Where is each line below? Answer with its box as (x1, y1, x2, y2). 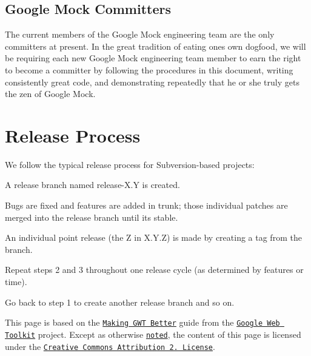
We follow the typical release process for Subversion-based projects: (5, 158, 255, 170)
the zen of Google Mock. (5, 87, 96, 100)
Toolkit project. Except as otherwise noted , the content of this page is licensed (5, 327, 301, 340)
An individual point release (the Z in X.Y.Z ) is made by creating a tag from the (5, 231, 302, 244)
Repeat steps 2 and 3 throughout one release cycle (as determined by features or (5, 263, 304, 276)
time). (5, 275, 27, 288)
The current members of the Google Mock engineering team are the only (5, 28, 275, 41)
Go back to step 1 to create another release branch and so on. (5, 295, 235, 308)
